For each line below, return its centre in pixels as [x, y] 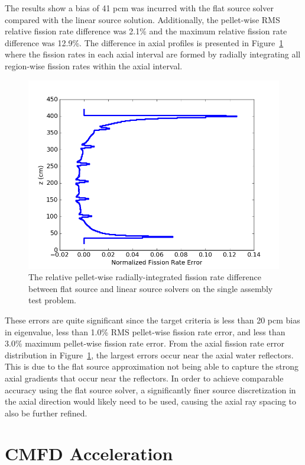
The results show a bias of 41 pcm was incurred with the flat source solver [139, 8]
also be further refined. [46, 413]
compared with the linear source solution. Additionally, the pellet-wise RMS [142, 19]
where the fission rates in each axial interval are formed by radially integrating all [153, 54]
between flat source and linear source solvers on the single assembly [151, 288]
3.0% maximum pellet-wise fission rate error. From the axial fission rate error [145, 343]
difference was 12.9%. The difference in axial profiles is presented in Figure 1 [144, 42]
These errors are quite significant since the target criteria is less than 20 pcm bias [152, 320]
